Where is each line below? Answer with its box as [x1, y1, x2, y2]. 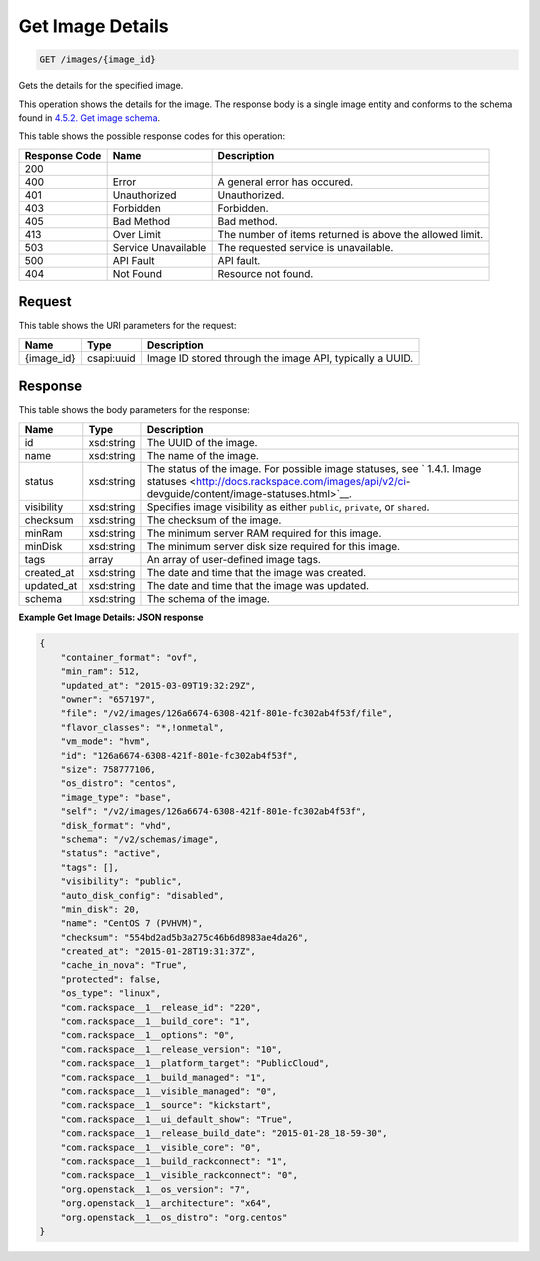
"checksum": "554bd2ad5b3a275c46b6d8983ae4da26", [60, 931, 309, 943]
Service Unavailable [112, 240, 207, 254]
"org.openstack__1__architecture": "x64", [60, 1198, 272, 1209]
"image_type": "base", [60, 791, 172, 803]
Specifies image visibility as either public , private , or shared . [146, 500, 430, 514]
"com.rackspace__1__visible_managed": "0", [60, 1085, 277, 1097]
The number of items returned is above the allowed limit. [217, 227, 484, 241]
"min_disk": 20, [60, 903, 140, 915]
